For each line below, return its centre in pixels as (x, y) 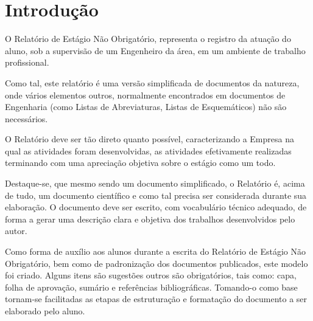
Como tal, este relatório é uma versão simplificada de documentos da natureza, (152, 82)
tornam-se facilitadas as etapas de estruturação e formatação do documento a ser (156, 299)
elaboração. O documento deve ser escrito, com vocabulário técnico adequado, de (156, 207)
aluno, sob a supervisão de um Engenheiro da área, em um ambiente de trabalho (155, 50)
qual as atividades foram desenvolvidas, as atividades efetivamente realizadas (148, 150)
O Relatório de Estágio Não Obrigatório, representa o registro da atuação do (148, 39)
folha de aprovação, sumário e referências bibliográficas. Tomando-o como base (151, 287)
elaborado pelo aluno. (45, 311)
